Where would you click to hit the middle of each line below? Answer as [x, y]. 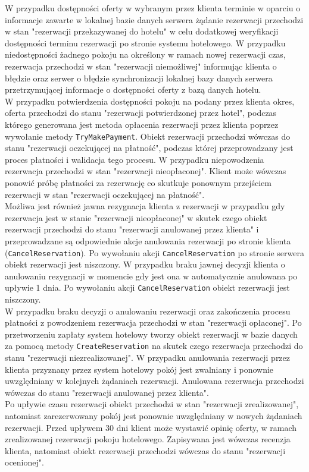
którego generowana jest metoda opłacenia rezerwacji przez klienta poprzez [142, 124]
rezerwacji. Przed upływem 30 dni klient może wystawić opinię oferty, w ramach [151, 427]
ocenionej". [24, 462]
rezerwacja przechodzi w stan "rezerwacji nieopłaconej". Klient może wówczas [146, 171]
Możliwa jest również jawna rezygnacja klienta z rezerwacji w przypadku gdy [145, 206]
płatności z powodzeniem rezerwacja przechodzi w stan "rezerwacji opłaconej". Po [153, 322]
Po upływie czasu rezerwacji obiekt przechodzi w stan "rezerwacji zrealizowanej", [152, 404]
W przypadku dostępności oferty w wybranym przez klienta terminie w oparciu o [153, 8]
